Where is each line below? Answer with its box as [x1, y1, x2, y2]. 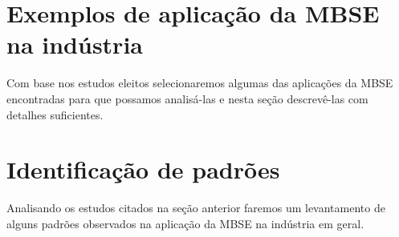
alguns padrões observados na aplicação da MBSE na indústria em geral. [6, 215, 364, 231]
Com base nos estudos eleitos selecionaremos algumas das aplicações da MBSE [6, 74, 393, 91]
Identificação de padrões [6, 153, 280, 186]
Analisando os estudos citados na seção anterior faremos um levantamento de [6, 199, 385, 216]
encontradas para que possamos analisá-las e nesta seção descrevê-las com [6, 90, 368, 106]
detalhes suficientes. [6, 106, 104, 123]
